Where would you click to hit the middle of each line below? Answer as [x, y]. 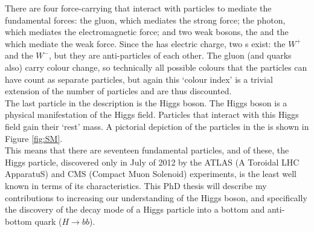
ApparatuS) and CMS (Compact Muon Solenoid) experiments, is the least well [151, 174]
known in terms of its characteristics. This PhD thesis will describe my [136, 185]
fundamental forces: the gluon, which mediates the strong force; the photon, [145, 20]
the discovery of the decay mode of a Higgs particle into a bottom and [135, 209]
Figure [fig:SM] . [34, 138]
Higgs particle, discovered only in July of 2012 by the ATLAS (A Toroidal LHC [152, 162]
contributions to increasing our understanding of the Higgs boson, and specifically [156, 197]
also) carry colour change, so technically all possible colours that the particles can [156, 67]
